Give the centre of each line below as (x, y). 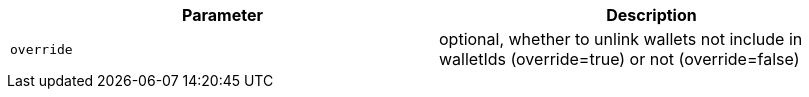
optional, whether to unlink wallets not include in (621, 39)
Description (651, 15)
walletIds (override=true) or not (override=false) (619, 59)
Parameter (222, 15)
